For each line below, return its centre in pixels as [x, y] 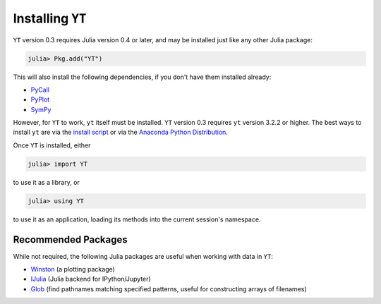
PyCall [40, 90]
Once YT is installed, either [52, 145]
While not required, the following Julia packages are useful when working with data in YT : [143, 256]
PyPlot [40, 99]
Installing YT [50, 18]
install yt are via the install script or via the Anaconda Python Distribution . [121, 132]
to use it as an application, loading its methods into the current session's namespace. [137, 219]
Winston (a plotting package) [73, 269]
